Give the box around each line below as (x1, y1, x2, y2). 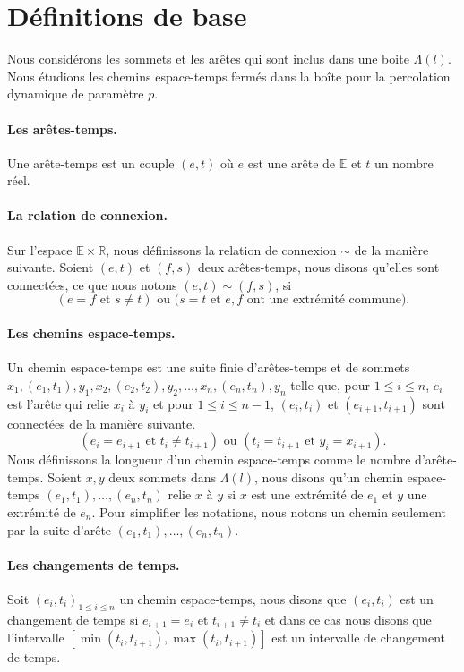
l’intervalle (7, 628, 64, 647)
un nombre (374, 153, 434, 172)
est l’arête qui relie (7, 394, 110, 413)
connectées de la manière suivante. (7, 413, 196, 432)
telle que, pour (290, 375, 370, 394)
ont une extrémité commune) (246, 293, 407, 307)
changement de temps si (7, 609, 139, 628)
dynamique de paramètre (7, 84, 144, 103)
